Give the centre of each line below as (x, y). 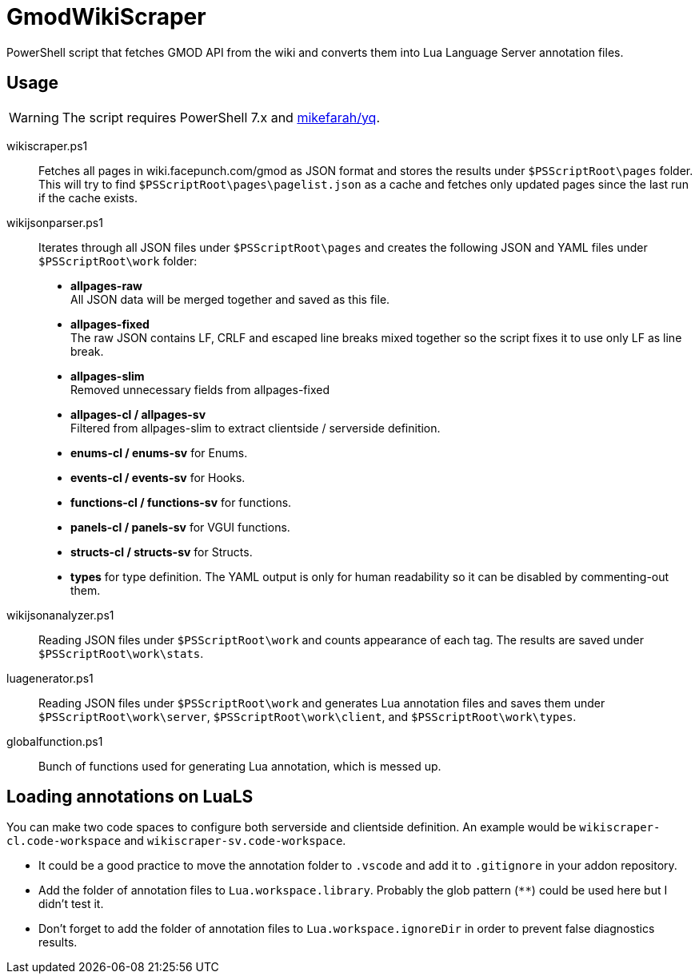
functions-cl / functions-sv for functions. (181, 502)
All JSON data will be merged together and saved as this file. (230, 299)
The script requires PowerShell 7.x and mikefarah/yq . (221, 117)
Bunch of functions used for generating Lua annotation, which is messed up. (240, 766)
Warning (34, 117)
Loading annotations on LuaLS (130, 797)
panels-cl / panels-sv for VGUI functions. (180, 527)
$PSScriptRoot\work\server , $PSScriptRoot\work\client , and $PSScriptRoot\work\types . (308, 716)
